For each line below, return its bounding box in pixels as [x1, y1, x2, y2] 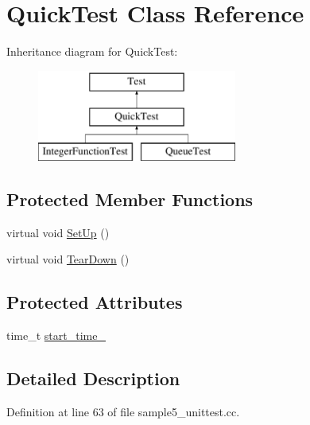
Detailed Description [6, 366, 180, 391]
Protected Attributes [6, 290, 183, 314]
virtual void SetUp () [6, 224, 110, 240]
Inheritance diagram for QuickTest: [6, 43, 178, 60]
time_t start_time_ [6, 327, 106, 344]
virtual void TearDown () [6, 251, 130, 267]
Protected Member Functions [6, 187, 254, 212]
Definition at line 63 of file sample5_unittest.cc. [6, 404, 240, 420]
